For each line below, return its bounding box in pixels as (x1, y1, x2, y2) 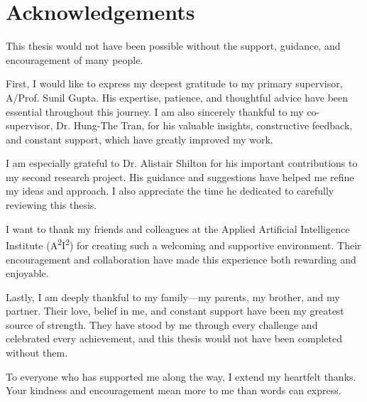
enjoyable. (6, 266, 49, 281)
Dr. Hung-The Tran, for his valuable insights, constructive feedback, (56, 118, 353, 133)
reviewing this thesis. (6, 197, 97, 212)
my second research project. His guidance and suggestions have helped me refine (6, 169, 354, 184)
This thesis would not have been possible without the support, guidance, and (6, 38, 341, 53)
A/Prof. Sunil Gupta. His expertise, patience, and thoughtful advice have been (6, 89, 349, 104)
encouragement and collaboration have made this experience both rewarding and (6, 251, 356, 266)
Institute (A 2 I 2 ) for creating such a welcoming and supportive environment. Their (6, 236, 361, 252)
